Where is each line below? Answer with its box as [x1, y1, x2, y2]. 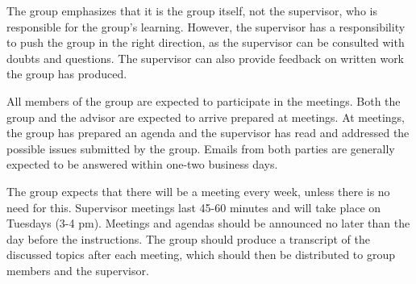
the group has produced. [6, 65, 127, 82]
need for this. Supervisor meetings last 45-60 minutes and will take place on [6, 198, 381, 215]
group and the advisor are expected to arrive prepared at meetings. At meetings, [6, 108, 405, 125]
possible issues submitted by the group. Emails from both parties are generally [6, 140, 395, 157]
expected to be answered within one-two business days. [6, 156, 278, 173]
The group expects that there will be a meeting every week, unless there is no [6, 182, 390, 199]
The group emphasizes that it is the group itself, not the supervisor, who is [6, 2, 377, 19]
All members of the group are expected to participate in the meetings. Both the [6, 92, 401, 109]
